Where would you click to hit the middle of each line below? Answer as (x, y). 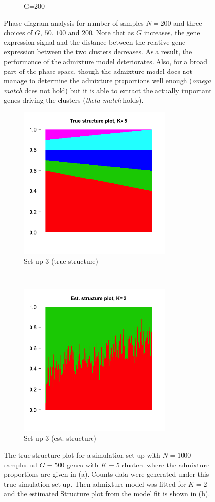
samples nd (21, 464)
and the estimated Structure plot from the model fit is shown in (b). (107, 493)
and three (188, 22)
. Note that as (113, 32)
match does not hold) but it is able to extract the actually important (108, 90)
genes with (83, 464)
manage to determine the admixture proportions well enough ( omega (107, 81)
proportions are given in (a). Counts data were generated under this (107, 474)
